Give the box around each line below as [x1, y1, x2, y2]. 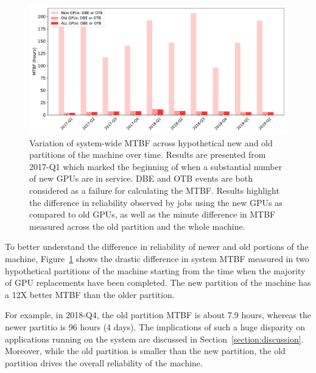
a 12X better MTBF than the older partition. [5, 288, 175, 300]
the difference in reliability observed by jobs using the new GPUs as [29, 196, 283, 208]
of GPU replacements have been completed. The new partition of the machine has [5, 276, 311, 289]
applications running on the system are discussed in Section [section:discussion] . [5, 332, 304, 345]
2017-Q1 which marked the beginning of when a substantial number [29, 160, 283, 172]
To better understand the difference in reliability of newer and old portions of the [5, 240, 309, 253]
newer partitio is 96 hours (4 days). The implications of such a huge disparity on [5, 320, 305, 333]
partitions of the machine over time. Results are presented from [29, 148, 266, 161]
